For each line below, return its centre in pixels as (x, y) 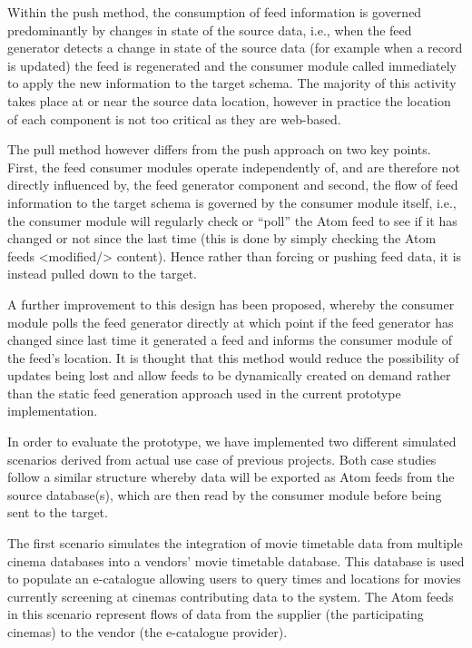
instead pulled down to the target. (102, 274)
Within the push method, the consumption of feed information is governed (215, 12)
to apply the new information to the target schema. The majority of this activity (232, 83)
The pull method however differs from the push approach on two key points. (219, 149)
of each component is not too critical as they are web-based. (174, 118)
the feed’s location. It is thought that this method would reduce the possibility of (233, 357)
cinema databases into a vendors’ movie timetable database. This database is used (236, 560)
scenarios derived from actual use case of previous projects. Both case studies (222, 459)
